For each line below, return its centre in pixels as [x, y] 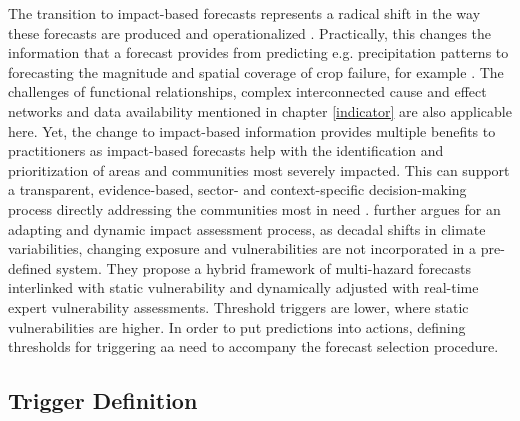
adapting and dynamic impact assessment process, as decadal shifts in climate [247, 228]
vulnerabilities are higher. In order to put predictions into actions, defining [237, 326]
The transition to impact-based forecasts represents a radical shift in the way [244, 13]
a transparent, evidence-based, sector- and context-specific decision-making [237, 189]
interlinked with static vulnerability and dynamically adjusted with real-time [243, 287]
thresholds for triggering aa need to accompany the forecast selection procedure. [253, 346]
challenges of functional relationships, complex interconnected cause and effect [247, 91]
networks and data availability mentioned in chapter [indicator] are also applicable [260, 110]
